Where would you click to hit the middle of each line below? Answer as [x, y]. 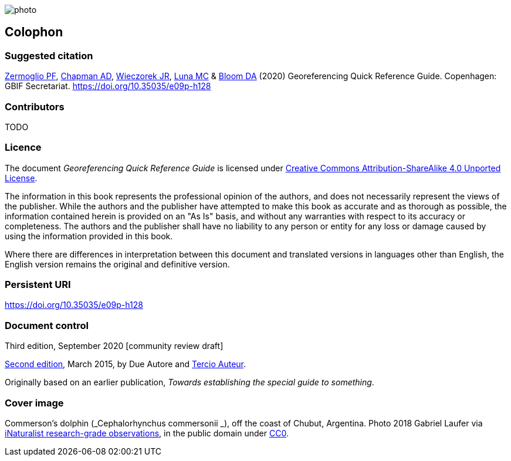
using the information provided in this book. [89, 236]
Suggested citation [49, 55]
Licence [23, 148]
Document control [47, 325]
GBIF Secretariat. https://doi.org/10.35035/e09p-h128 [108, 86]
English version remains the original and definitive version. [117, 264]
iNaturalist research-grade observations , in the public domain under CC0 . [147, 433]
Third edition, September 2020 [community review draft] [114, 346]
